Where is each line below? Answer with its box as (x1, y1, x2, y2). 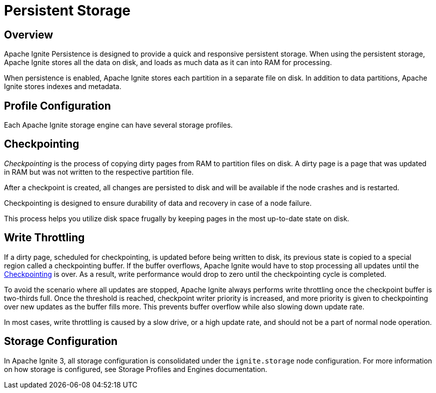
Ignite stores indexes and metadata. (4, 82, 121, 91)
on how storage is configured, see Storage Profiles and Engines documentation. (4, 364, 267, 373)
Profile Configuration (4, 99, 111, 112)
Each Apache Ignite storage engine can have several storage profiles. (4, 121, 233, 130)
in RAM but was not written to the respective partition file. (4, 167, 194, 176)
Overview (4, 28, 53, 41)
